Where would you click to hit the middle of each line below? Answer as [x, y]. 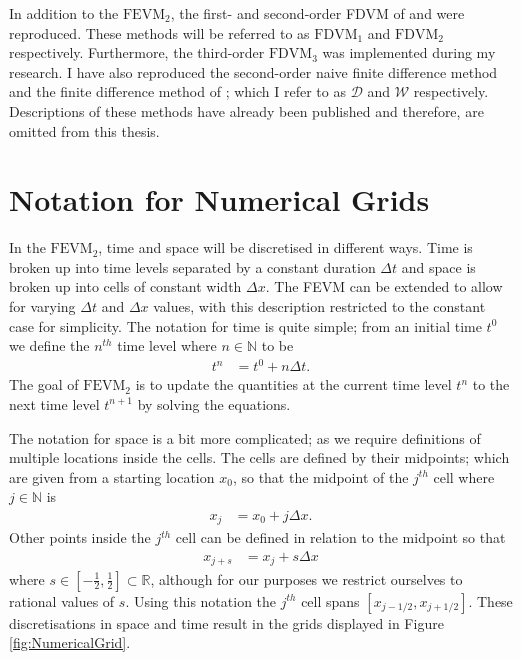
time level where [167, 345]
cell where [464, 476]
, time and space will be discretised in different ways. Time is [285, 247]
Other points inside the [80, 537]
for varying [42, 306]
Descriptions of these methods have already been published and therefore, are [246, 110]
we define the [49, 345]
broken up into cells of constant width [125, 286]
